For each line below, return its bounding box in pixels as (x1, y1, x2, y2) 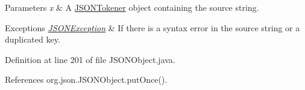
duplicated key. (5, 33, 60, 46)
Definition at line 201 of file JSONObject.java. (5, 53, 175, 65)
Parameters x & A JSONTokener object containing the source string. (5, 1, 259, 13)
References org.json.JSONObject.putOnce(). (5, 73, 168, 86)
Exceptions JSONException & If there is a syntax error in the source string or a (5, 21, 300, 34)
